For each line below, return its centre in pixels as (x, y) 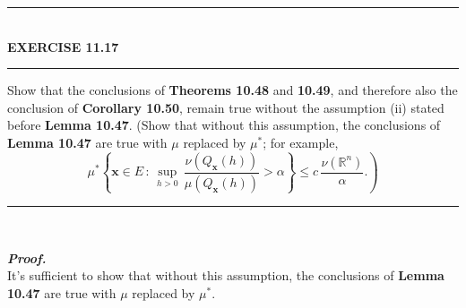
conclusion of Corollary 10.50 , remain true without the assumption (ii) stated (226, 107)
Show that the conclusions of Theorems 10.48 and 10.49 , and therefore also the (233, 90)
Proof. (27, 257)
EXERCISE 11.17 (63, 46)
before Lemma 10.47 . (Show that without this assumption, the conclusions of (224, 125)
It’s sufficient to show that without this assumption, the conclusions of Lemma (226, 275)
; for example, (301, 142)
